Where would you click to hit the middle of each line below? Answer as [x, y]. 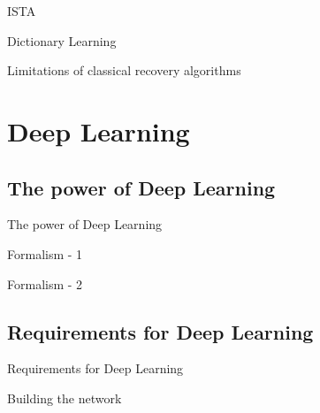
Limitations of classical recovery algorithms [124, 70]
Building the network [65, 398]
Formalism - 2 [45, 283]
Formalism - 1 [45, 253]
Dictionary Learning [62, 40]
